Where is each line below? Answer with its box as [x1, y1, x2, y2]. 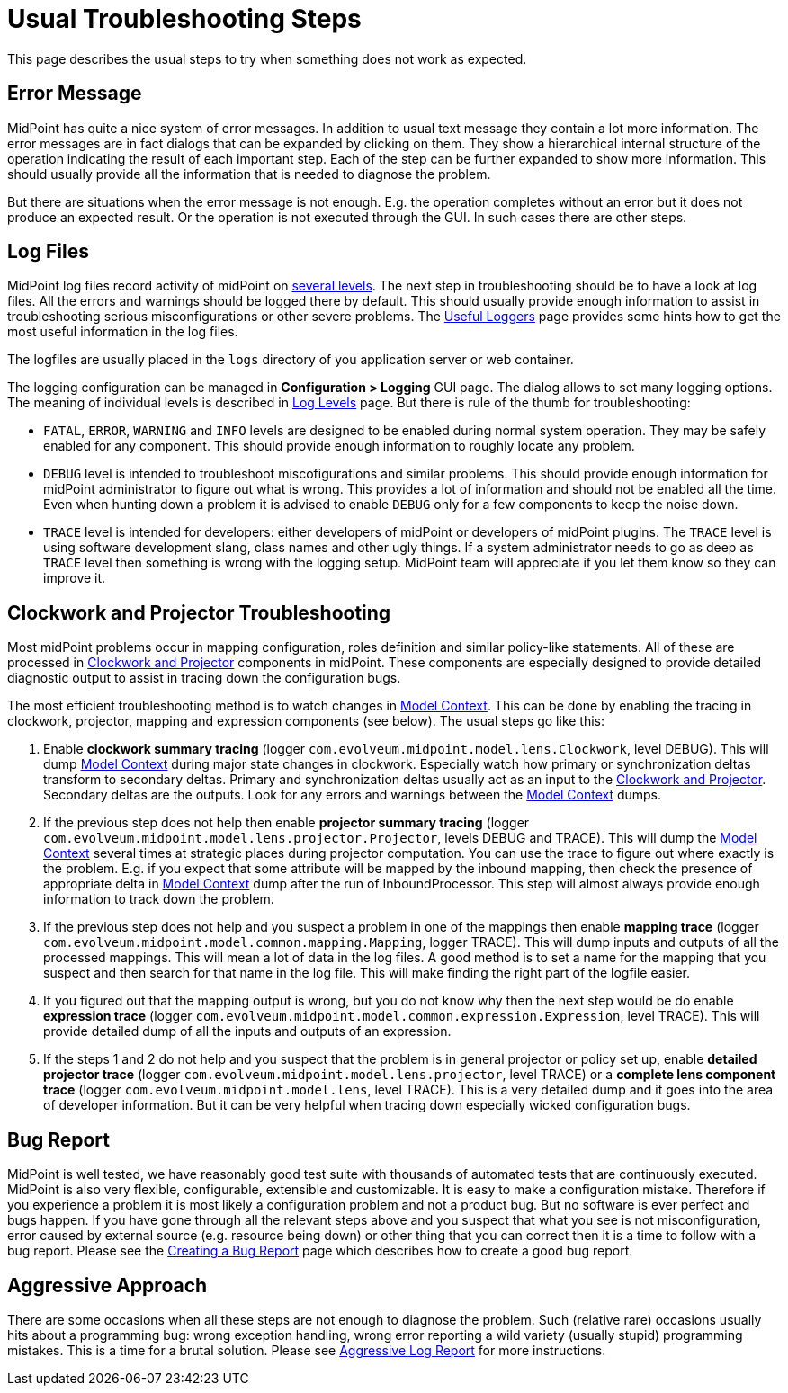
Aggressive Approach [7, 1273, 208, 1297]
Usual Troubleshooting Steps [7, 4, 362, 34]
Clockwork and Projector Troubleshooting [7, 601, 391, 624]
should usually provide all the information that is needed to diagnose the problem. [7, 165, 491, 182]
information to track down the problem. [43, 891, 274, 907]
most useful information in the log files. [7, 324, 238, 340]
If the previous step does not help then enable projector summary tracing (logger [43, 815, 530, 831]
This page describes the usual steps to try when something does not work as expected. [7, 50, 527, 67]
